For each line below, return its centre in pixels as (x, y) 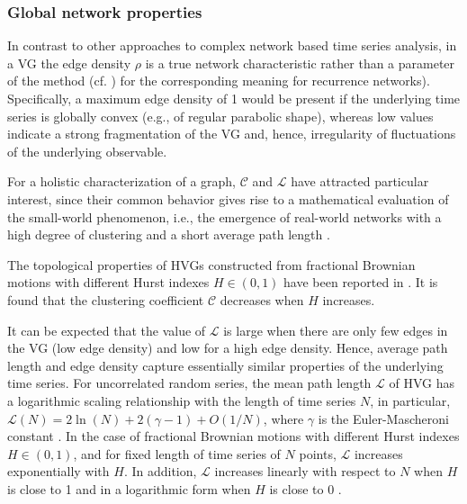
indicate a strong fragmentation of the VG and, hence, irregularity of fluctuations (232, 134)
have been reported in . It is (361, 282)
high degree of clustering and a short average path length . (169, 234)
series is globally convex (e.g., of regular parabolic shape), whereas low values (220, 116)
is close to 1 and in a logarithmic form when (129, 488)
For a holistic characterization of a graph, (122, 181)
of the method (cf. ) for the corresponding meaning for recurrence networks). (219, 81)
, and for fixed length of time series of (177, 453)
